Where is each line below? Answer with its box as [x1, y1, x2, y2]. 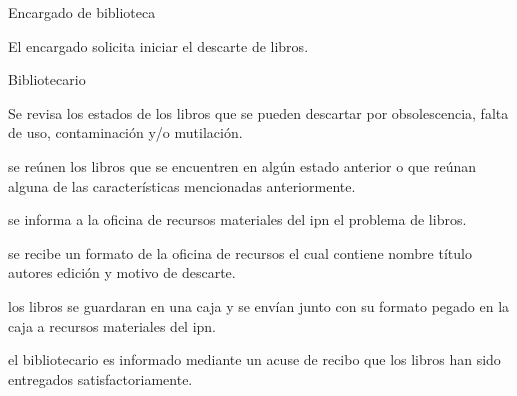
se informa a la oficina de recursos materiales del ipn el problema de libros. [8, 209, 467, 230]
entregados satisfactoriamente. [8, 368, 193, 389]
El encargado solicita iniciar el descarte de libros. [8, 35, 309, 56]
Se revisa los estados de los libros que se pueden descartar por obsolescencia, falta [8, 102, 509, 123]
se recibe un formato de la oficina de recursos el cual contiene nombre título [8, 242, 472, 263]
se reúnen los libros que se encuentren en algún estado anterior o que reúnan [8, 155, 477, 176]
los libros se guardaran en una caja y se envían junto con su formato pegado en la [8, 295, 510, 316]
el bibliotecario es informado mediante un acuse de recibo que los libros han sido [8, 349, 501, 370]
